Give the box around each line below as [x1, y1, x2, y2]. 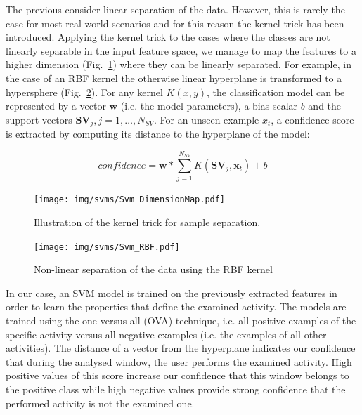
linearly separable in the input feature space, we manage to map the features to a [6, 43, 356, 58]
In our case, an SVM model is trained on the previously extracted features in [6, 285, 337, 300]
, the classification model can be [207, 84, 345, 99]
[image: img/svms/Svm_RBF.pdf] [34, 242, 180, 252]
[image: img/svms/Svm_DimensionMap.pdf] [34, 195, 226, 205]
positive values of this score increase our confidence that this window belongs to [6, 368, 349, 383]
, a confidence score [271, 112, 354, 126]
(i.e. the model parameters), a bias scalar [120, 98, 298, 113]
